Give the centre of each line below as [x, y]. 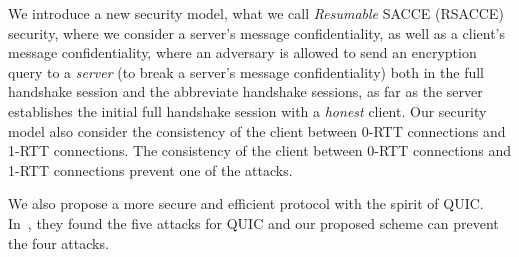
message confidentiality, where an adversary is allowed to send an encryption [242, 52]
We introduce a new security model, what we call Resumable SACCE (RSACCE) [256, 13]
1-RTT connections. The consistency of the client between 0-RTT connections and [260, 150]
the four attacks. [58, 242]
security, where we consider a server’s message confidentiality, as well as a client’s [257, 32]
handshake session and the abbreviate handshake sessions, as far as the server [245, 91]
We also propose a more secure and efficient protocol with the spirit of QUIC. [246, 203]
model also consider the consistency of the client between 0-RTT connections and [257, 130]
